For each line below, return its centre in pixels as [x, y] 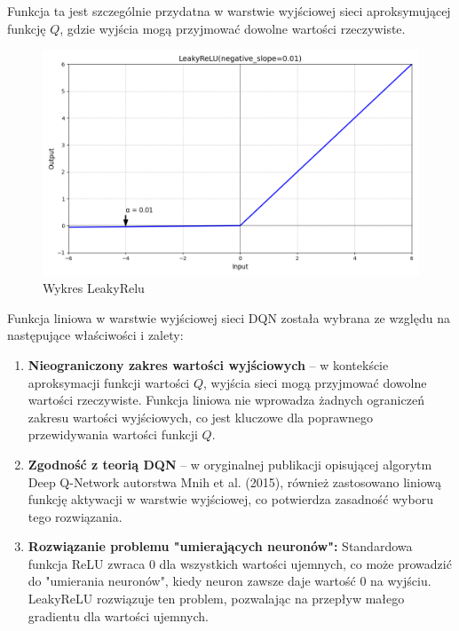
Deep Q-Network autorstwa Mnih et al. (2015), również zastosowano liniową [235, 481]
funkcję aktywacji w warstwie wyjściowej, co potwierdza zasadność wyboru [230, 499]
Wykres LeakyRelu [94, 288]
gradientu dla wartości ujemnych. [118, 615]
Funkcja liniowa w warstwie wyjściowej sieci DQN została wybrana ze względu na [229, 317]
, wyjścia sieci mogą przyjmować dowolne [315, 382]
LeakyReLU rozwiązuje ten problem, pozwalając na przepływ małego [216, 599]
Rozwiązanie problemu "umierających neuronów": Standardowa [220, 546]
